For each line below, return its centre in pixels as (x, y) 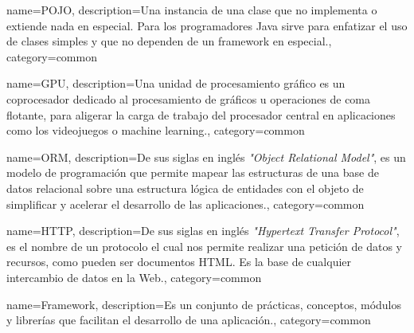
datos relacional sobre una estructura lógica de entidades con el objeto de (185, 188)
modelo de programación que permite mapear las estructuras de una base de (193, 172)
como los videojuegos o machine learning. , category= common (156, 130)
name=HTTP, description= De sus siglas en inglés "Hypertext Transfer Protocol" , (203, 231)
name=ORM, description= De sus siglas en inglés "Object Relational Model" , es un (206, 157)
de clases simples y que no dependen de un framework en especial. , (169, 41)
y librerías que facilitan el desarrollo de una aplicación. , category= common (189, 320)
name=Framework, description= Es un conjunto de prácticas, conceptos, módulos (204, 304)
